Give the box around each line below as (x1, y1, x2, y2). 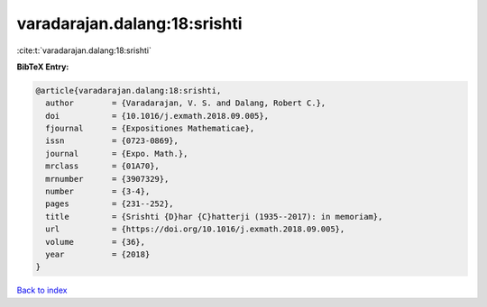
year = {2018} (45, 249, 151, 259)
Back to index (16, 284, 68, 296)
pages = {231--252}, (45, 199, 175, 209)
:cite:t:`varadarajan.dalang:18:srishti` (16, 45, 152, 56)
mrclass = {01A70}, (45, 161, 160, 171)
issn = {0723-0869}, (45, 136, 179, 146)
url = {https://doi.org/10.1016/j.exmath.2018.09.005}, (45, 224, 345, 234)
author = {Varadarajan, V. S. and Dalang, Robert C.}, (45, 98, 326, 108)
